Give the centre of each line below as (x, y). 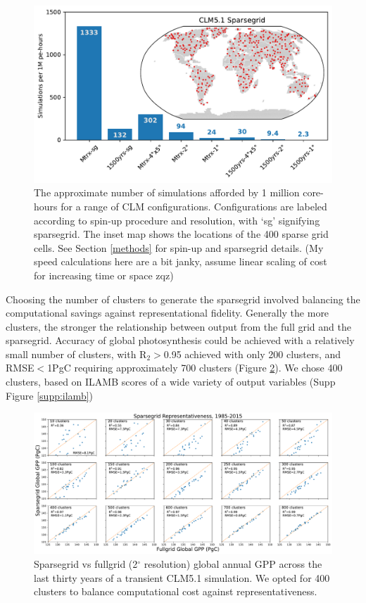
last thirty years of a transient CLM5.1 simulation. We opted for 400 (182, 577)
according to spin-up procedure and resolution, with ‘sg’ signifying (177, 220)
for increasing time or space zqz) (104, 275)
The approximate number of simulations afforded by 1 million (167, 192)
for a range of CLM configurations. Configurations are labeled (194, 206)
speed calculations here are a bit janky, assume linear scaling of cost (181, 261)
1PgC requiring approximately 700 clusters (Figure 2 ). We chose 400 (195, 368)
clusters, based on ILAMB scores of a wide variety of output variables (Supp (171, 382)
